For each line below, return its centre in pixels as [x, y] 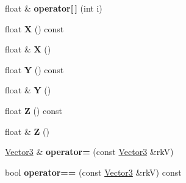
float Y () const [34, 69]
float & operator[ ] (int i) [54, 8]
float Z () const [34, 110]
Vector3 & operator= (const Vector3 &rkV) [89, 152]
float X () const [34, 28]
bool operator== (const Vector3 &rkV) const [93, 172]
